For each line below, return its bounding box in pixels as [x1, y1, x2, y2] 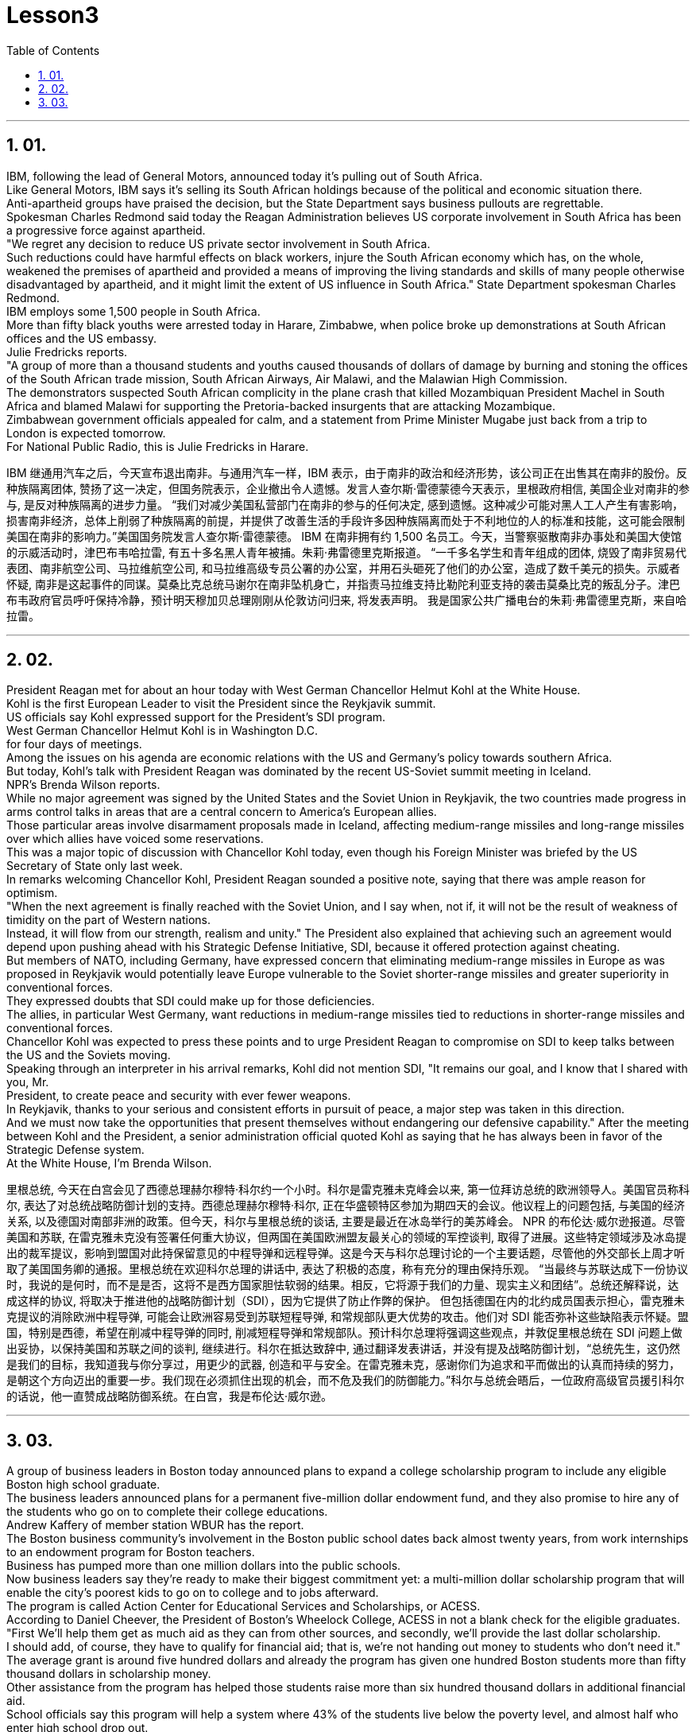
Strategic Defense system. [6, 1143, 145, 1157]
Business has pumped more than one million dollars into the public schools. [6, 1559, 401, 1573]
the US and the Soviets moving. [6, 1048, 171, 1062]
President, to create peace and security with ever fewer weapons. [6, 1089, 351, 1103]
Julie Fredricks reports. [6, 344, 128, 359]
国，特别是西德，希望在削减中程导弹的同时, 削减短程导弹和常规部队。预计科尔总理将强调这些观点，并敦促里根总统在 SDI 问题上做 [6, 1326, 682, 1340]
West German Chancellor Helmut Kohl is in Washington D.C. [6, 724, 319, 738]
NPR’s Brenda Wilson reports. [6, 778, 160, 792]
